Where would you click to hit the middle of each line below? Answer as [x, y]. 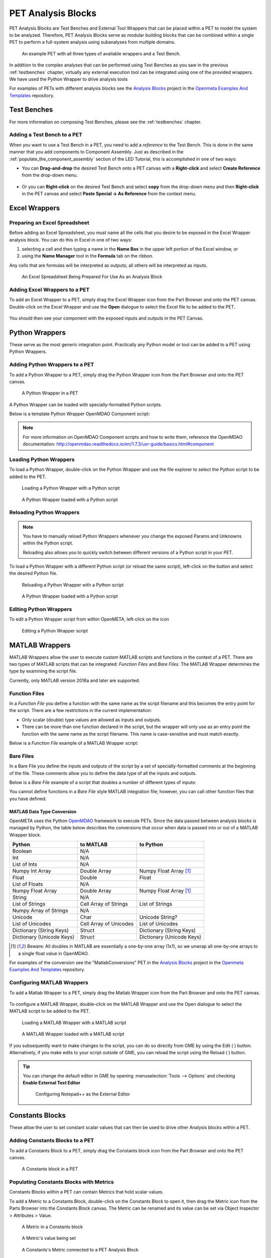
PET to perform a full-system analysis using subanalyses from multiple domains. [92, 42]
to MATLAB [94, 844]
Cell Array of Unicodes [107, 924]
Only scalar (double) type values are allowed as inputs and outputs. [92, 720]
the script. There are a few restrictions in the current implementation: [81, 711]
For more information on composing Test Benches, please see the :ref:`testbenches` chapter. [105, 122]
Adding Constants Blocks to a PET [52, 1141]
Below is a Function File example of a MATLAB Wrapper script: [74, 743]
